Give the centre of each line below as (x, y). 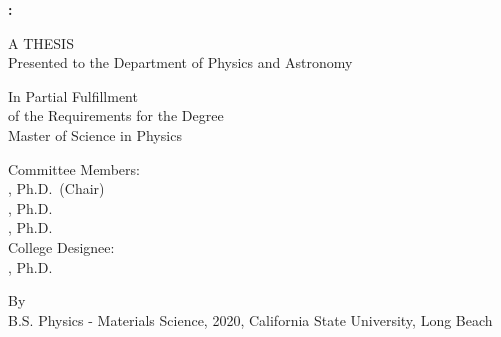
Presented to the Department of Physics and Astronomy (180, 62)
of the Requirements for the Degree (116, 115)
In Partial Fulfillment (73, 95)
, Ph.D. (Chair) (56, 188)
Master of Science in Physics (95, 134)
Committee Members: (74, 168)
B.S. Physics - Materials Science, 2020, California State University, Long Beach (250, 319)
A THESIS (41, 42)
